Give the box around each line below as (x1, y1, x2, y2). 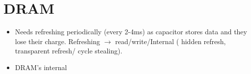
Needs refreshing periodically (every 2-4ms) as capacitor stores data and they (15, 26, 247, 37)
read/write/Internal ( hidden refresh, (115, 36, 226, 46)
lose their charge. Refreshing (15, 36, 100, 46)
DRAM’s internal (15, 62, 67, 72)
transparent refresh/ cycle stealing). (15, 46, 123, 56)
